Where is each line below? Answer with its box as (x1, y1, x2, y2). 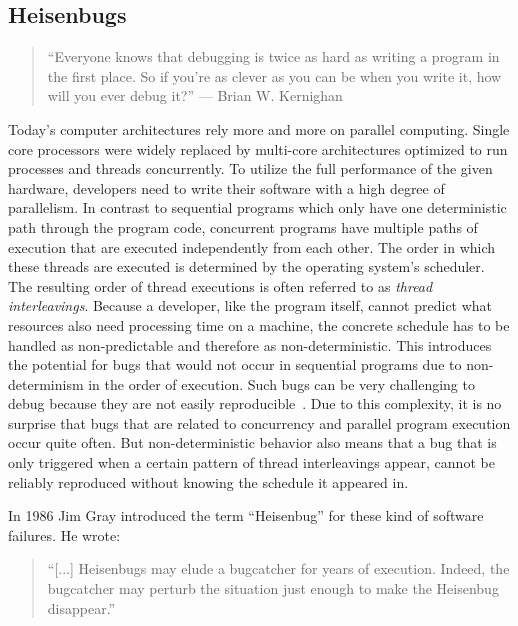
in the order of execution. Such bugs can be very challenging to (88, 373, 475, 394)
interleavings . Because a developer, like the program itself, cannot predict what (8, 295, 493, 316)
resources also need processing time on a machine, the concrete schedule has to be (8, 314, 510, 335)
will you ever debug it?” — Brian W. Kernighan (47, 85, 343, 106)
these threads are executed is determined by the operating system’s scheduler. (8, 256, 485, 277)
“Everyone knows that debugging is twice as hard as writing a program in (47, 46, 500, 67)
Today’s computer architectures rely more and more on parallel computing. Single (8, 118, 510, 139)
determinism (8, 373, 84, 394)
